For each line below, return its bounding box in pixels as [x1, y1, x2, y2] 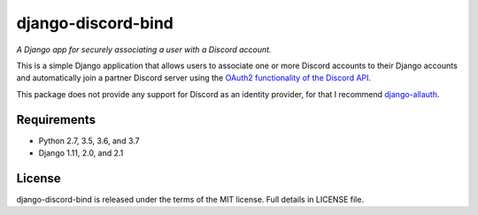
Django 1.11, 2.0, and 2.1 [38, 148, 124, 158]
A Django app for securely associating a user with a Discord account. [16, 44, 272, 55]
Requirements [16, 111, 96, 127]
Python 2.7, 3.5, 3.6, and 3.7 [38, 135, 140, 146]
